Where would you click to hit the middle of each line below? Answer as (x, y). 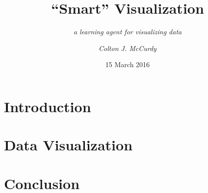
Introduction (48, 106)
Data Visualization (68, 145)
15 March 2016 (128, 64)
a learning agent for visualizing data (128, 32)
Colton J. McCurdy (128, 48)
